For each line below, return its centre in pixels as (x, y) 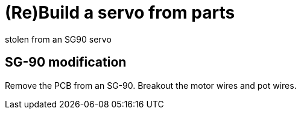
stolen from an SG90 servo (58, 39)
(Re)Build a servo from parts (120, 13)
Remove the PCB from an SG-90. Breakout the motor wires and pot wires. (151, 85)
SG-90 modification (66, 62)
